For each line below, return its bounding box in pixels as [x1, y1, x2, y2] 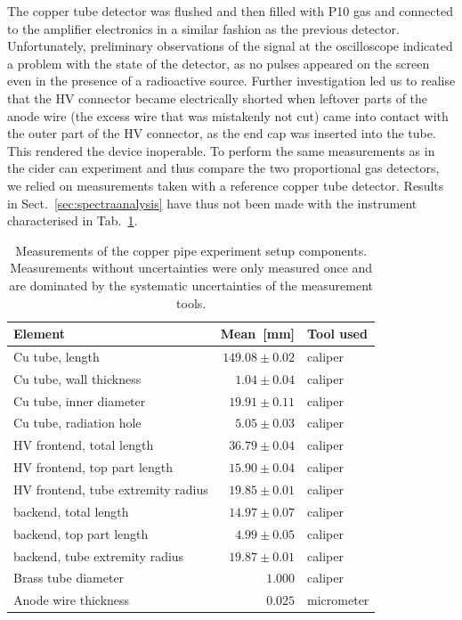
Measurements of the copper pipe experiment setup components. [15, 241, 368, 259]
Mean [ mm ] [220, 324, 296, 343]
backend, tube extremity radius [13, 546, 184, 565]
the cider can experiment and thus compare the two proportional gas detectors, [7, 159, 440, 177]
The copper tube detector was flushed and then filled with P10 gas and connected [7, 2, 454, 20]
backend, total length [13, 502, 129, 520]
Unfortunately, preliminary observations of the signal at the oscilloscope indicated [7, 37, 453, 55]
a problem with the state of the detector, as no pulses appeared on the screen [7, 53, 430, 72]
